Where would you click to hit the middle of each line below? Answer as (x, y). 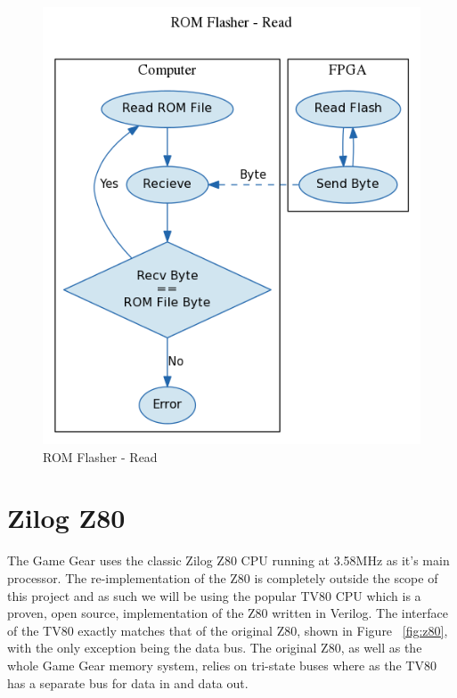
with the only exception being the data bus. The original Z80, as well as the (215, 648)
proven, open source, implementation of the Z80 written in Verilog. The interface (228, 613)
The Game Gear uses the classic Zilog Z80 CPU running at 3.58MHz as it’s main (228, 560)
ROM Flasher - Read (100, 456)
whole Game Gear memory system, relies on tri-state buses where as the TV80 (222, 665)
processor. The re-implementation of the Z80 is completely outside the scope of (223, 577)
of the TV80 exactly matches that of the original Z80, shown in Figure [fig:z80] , (228, 630)
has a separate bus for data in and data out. (128, 682)
